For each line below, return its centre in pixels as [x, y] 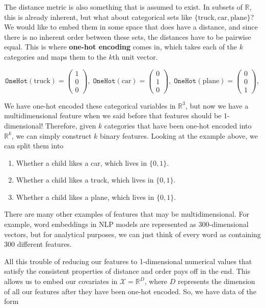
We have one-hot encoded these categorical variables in [90, 105]
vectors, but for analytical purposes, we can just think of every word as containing [132, 234]
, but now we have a [217, 105]
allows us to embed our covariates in [61, 281]
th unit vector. [135, 56]
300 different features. [38, 244]
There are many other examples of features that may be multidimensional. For [127, 214]
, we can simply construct [51, 135]
